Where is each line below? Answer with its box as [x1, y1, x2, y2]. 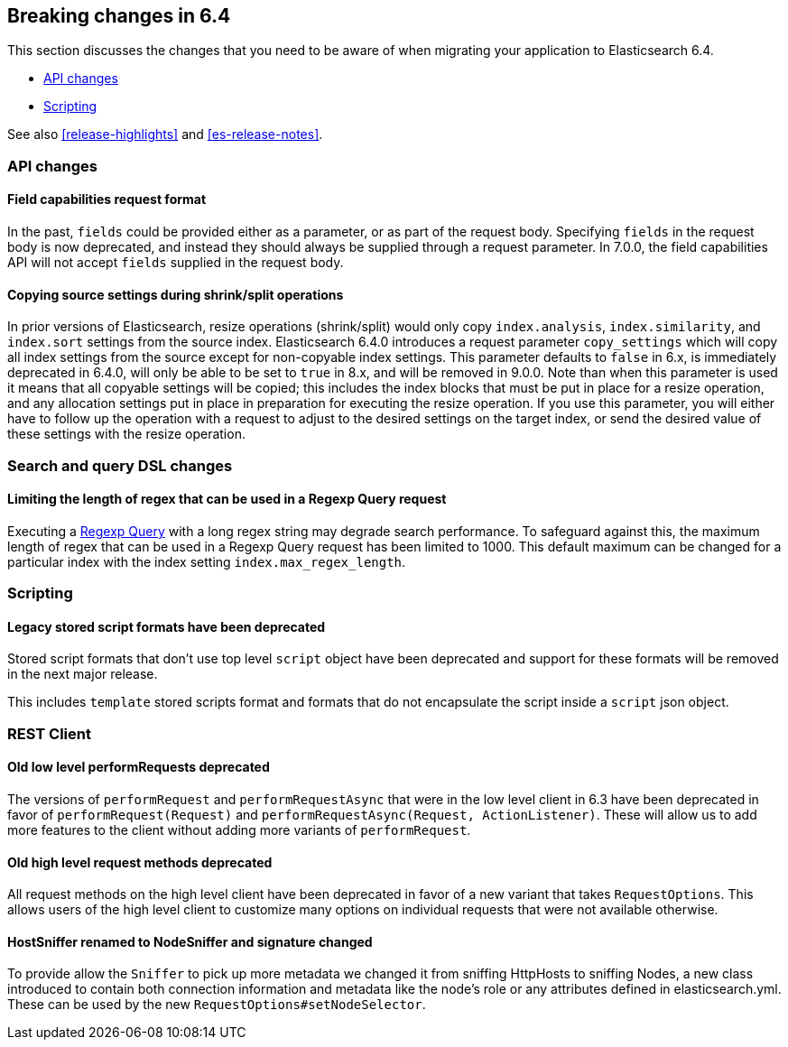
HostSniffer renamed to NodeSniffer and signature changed [7, 933, 373, 950]
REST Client [7, 724, 91, 743]
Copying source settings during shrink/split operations [7, 286, 344, 302]
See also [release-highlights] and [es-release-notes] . [7, 126, 323, 143]
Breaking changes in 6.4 [7, 5, 231, 27]
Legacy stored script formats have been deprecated [7, 618, 326, 635]
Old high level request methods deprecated [7, 854, 273, 870]
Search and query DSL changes [7, 456, 233, 475]
